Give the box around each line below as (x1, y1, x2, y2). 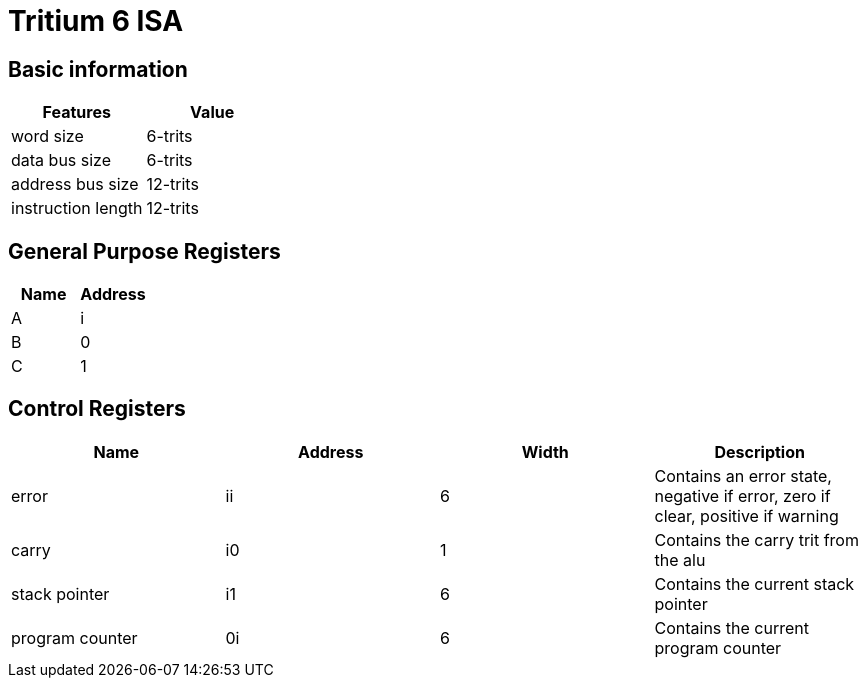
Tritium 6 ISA (8, 4, 184, 38)
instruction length (11, 198, 143, 219)
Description (714, 441, 805, 462)
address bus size (11, 174, 139, 195)
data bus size (11, 150, 112, 171)
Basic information (8, 56, 188, 82)
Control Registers (8, 396, 186, 422)
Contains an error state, (654, 465, 832, 486)
